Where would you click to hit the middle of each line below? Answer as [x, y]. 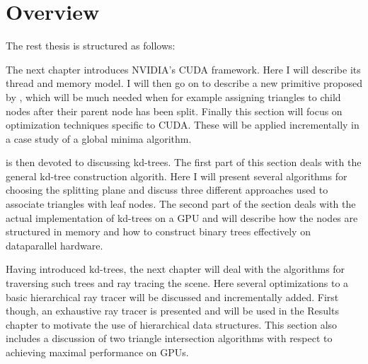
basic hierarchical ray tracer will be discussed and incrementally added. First [172, 297]
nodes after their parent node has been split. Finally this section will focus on [174, 111]
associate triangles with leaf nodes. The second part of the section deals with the [181, 204]
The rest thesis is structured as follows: [91, 46]
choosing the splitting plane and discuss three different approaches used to [167, 190]
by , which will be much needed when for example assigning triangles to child [173, 96]
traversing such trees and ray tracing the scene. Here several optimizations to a [177, 283]
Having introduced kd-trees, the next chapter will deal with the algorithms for [176, 269]
